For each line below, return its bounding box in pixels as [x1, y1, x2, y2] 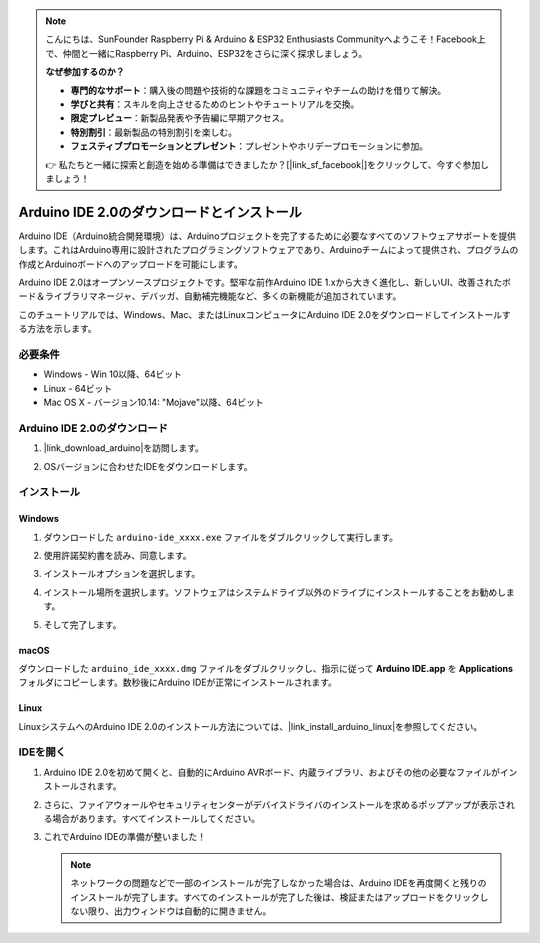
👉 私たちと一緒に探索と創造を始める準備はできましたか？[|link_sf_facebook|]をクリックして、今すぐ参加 [45, 158, 481, 170]
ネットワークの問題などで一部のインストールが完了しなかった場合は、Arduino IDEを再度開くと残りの [70, 877, 487, 889]
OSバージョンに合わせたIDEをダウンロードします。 [43, 460, 254, 472]
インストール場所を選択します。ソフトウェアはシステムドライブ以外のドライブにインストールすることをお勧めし [43, 586, 507, 598]
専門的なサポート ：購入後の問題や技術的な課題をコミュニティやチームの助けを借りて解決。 [70, 84, 447, 96]
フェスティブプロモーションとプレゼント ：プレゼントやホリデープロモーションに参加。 [70, 140, 429, 152]
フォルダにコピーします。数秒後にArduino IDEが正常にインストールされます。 [18, 676, 337, 689]
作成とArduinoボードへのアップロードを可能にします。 [18, 258, 244, 270]
